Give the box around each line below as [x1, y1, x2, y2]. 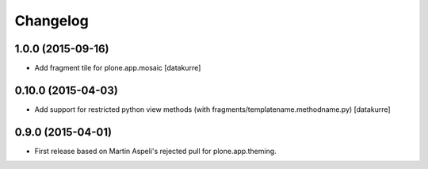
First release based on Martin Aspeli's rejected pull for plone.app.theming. [34, 146, 277, 156]
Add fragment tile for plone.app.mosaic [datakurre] [34, 63, 201, 73]
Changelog [14, 12, 89, 29]
